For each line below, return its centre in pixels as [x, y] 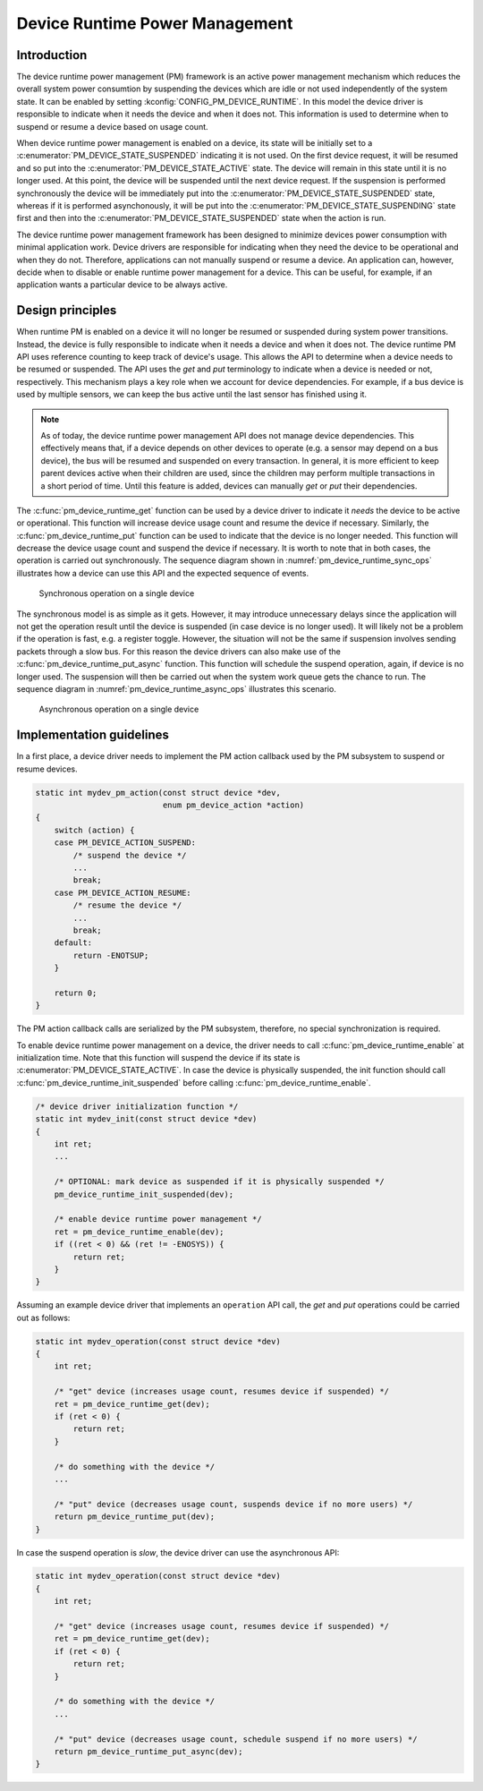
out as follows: [43, 1318]
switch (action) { [94, 830]
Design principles [67, 310]
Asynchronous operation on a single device [119, 709]
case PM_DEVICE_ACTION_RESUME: [123, 892]
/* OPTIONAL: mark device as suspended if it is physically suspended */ [219, 1182]
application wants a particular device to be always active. [122, 285]
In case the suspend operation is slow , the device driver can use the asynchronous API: [178, 1552]
